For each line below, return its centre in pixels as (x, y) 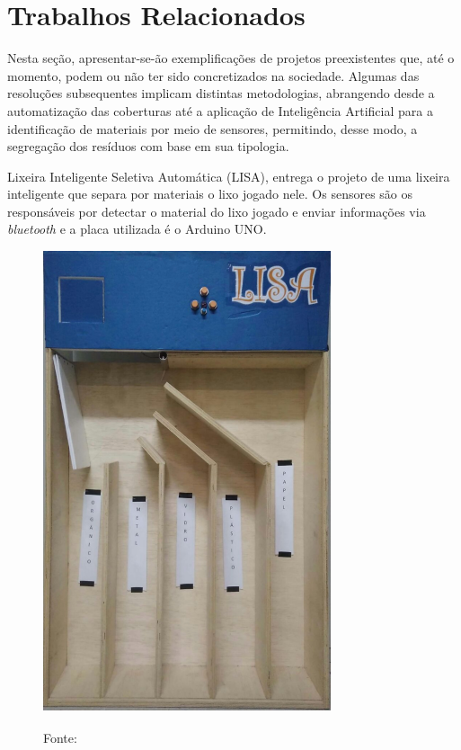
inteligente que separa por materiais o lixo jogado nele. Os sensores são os (210, 194)
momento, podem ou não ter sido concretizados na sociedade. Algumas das (213, 75)
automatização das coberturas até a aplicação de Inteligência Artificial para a (220, 110)
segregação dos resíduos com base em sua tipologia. (148, 146)
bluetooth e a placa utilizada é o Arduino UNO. (137, 229)
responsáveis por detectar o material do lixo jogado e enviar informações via (217, 211)
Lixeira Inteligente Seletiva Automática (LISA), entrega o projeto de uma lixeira (229, 176)
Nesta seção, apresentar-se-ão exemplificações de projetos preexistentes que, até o (231, 58)
